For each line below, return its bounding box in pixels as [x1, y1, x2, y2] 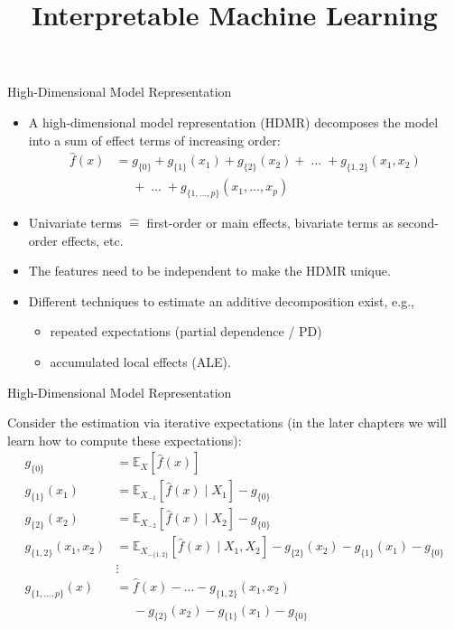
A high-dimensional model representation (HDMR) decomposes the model [28, 112, 439, 131]
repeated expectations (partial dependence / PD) [50, 322, 322, 341]
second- [397, 213, 439, 232]
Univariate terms [28, 213, 122, 232]
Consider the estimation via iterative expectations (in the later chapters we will [7, 413, 447, 432]
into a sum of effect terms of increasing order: [28, 130, 281, 149]
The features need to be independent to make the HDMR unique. [28, 261, 391, 280]
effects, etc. [61, 230, 124, 249]
